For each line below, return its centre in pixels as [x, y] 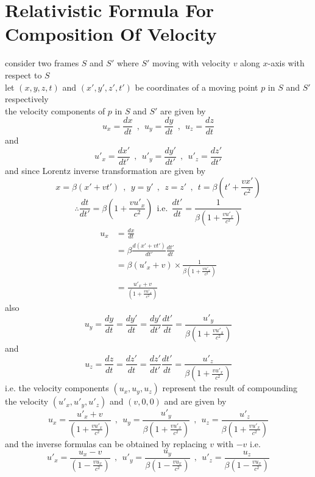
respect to [23, 75]
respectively [27, 99]
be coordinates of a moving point [196, 87]
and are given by [195, 401]
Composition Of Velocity [111, 34]
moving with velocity [191, 63]
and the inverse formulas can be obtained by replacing [106, 443]
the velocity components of [55, 110]
